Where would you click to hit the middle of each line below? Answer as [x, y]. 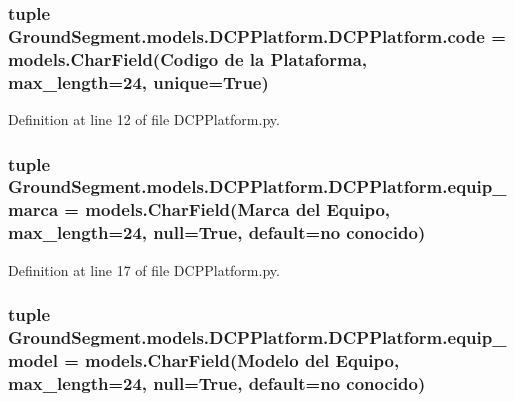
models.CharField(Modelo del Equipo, [242, 359]
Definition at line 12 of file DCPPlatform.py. [144, 118]
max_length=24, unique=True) [138, 81]
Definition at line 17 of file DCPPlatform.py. [144, 269]
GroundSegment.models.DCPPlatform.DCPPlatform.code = [257, 35]
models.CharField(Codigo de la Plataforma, [188, 58]
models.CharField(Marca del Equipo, [238, 209]
